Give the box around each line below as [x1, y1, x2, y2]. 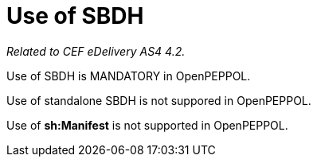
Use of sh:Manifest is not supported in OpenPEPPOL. [6, 118, 288, 132]
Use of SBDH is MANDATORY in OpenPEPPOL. [6, 68, 251, 83]
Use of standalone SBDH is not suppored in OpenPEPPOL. [6, 93, 311, 107]
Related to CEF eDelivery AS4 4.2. [6, 44, 186, 58]
